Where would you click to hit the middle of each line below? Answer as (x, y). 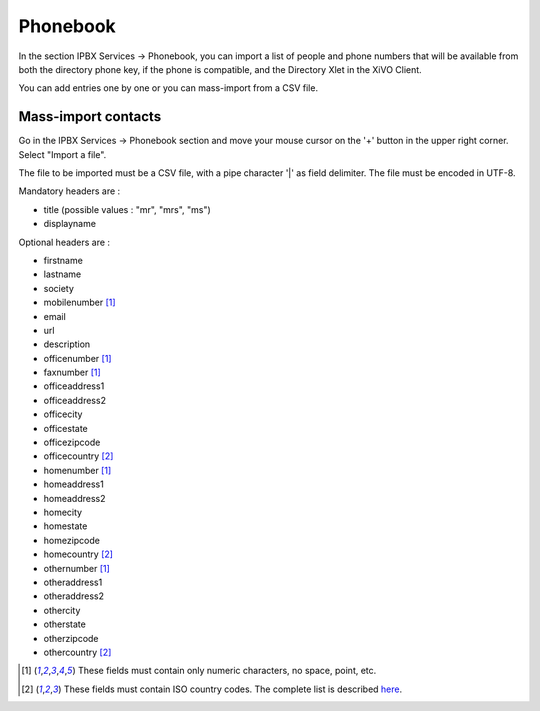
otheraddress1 (73, 582)
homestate (65, 526)
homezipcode (71, 540)
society (59, 288)
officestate (66, 428)
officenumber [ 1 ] (77, 358)
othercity (62, 610)
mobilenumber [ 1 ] (79, 302)
